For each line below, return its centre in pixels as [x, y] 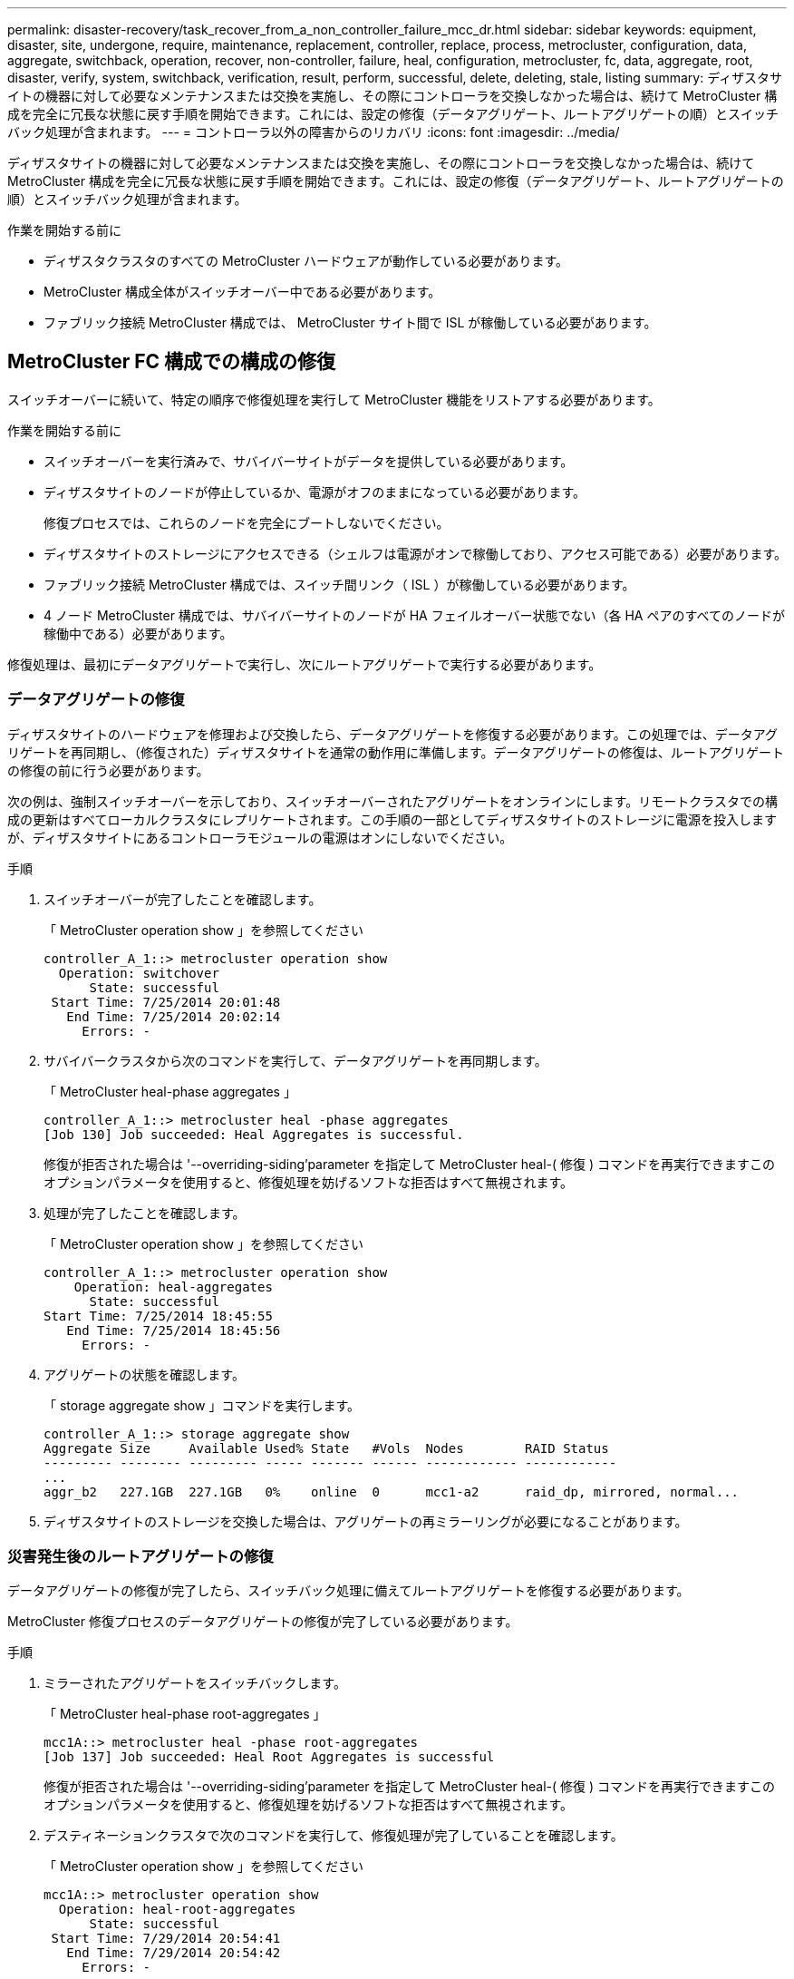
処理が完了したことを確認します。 [145, 1213]
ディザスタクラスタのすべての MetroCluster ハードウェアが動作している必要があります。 [306, 261]
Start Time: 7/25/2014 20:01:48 [166, 1002]
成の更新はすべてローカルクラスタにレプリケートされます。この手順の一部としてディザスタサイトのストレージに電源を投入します [392, 819]
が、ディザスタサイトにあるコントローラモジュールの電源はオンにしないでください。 [260, 837]
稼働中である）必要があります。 [138, 633]
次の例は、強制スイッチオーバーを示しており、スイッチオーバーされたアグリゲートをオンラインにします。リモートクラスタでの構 [392, 801]
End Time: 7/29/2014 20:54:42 [174, 1953]
